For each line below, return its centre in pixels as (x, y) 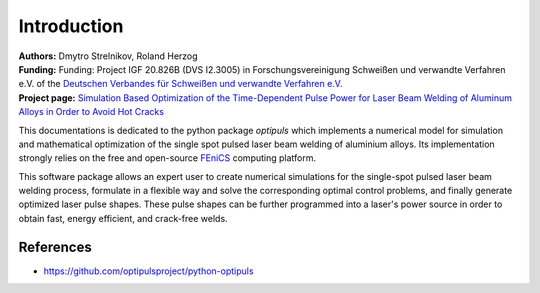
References (55, 246)
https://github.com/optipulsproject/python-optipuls (148, 271)
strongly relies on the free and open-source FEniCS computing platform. (167, 158)
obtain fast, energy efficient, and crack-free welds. (123, 218)
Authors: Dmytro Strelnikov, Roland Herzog (108, 56)
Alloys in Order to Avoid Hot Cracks (91, 112)
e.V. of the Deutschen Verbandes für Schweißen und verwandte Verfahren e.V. (180, 84)
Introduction (71, 26)
